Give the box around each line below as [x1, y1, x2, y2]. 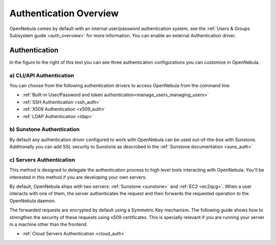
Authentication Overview [9, 8, 119, 19]
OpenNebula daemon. [9, 198, 56, 204]
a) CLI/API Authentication [9, 72, 74, 79]
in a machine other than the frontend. [9, 221, 88, 227]
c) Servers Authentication [9, 156, 75, 163]
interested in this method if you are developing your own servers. [9, 174, 147, 180]
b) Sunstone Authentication [9, 126, 80, 133]
